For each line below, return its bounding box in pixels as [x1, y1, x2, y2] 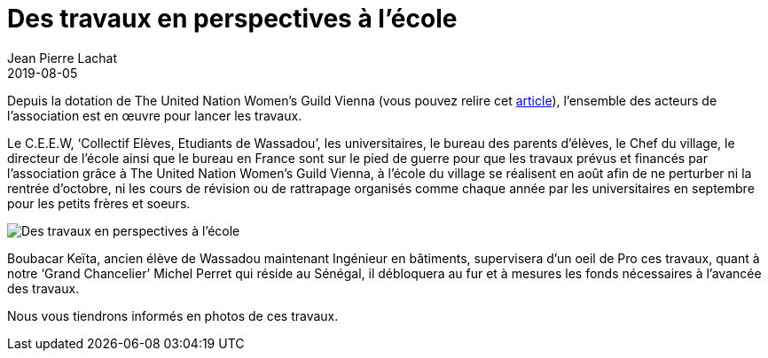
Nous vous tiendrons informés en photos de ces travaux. [7, 307, 339, 323]
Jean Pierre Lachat [7, 50, 117, 66]
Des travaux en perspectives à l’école [7, 4, 458, 34]
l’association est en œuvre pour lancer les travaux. [7, 107, 302, 123]
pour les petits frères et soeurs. [7, 195, 191, 211]
